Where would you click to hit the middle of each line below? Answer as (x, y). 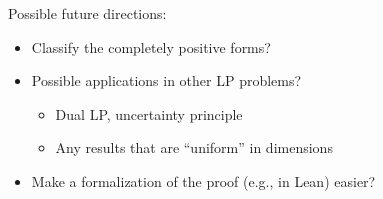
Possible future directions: (87, 13)
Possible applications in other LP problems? (166, 80)
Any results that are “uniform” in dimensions (194, 147)
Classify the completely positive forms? (151, 46)
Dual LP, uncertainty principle (149, 113)
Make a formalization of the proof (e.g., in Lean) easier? (203, 180)
